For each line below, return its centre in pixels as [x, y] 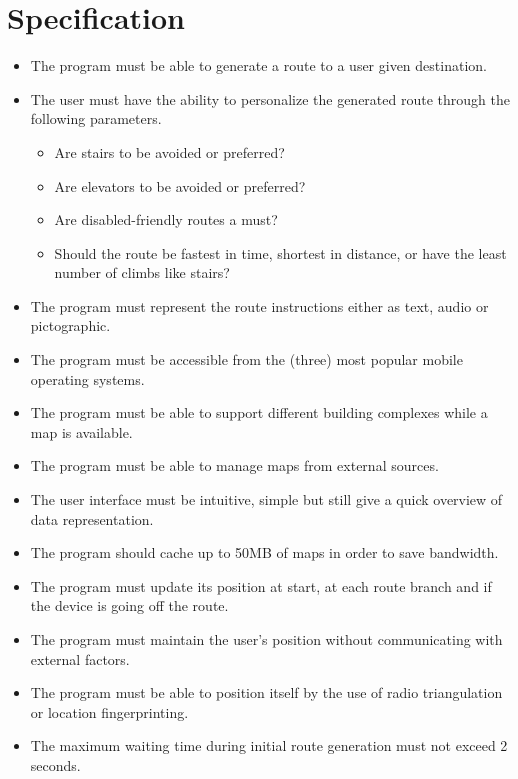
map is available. [81, 431]
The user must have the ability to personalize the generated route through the [270, 98]
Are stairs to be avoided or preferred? [169, 151]
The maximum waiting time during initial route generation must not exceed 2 [269, 745]
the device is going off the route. [129, 605]
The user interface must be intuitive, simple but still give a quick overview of [266, 499]
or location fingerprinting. [109, 711]
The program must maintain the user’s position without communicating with [266, 639]
